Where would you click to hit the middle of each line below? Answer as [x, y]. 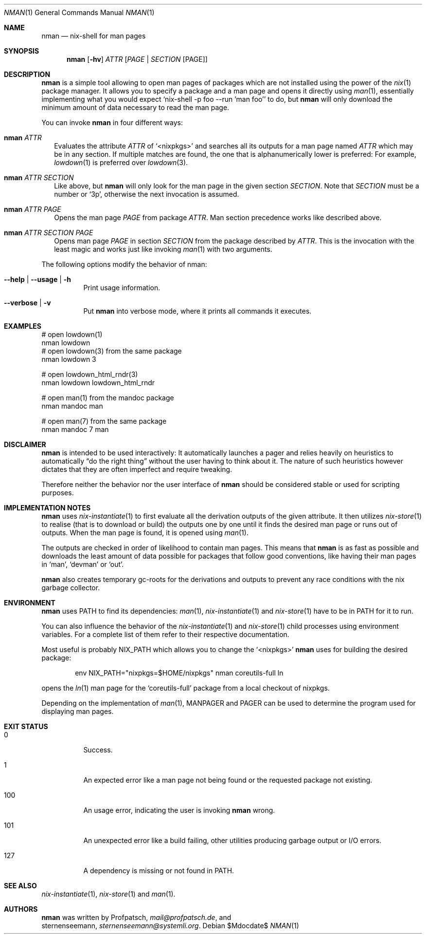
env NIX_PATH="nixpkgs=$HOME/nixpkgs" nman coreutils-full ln [179, 673]
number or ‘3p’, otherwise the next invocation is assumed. [147, 194]
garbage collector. [71, 588]
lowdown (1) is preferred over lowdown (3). [121, 162]
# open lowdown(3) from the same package [112, 351]
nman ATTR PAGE [33, 209]
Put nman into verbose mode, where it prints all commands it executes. [197, 311]
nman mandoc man [72, 406]
